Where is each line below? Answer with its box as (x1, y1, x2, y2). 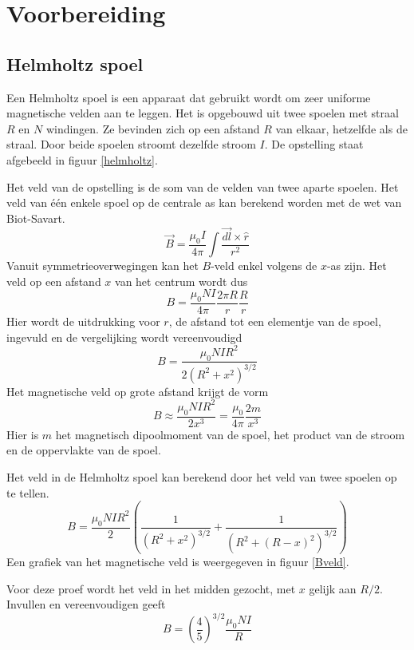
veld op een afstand (6, 272, 101, 289)
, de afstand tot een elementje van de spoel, (168, 313, 381, 330)
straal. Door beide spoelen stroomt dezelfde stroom (6, 136, 256, 153)
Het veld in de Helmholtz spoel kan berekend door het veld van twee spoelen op (6, 469, 397, 485)
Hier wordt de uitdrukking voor (6, 313, 160, 330)
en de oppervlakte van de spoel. (6, 442, 161, 458)
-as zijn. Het (326, 257, 387, 274)
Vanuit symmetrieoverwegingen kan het (6, 257, 199, 274)
